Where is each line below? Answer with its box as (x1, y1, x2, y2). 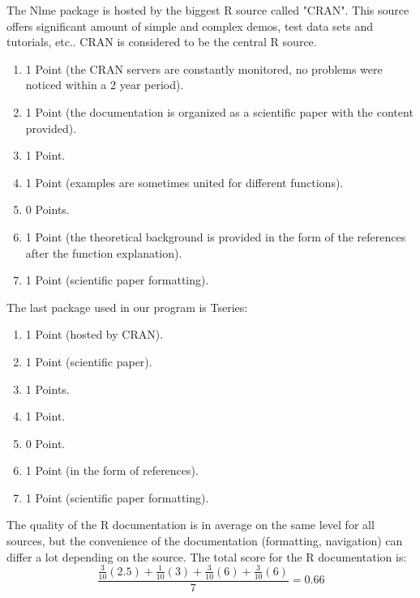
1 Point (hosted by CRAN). (25, 326, 164, 343)
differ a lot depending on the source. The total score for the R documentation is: (6, 548, 407, 565)
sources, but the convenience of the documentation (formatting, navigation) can (6, 532, 403, 549)
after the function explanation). (25, 244, 182, 261)
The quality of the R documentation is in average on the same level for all (6, 516, 375, 533)
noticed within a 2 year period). (25, 76, 184, 93)
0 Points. (25, 201, 70, 218)
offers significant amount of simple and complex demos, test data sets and (6, 17, 374, 34)
